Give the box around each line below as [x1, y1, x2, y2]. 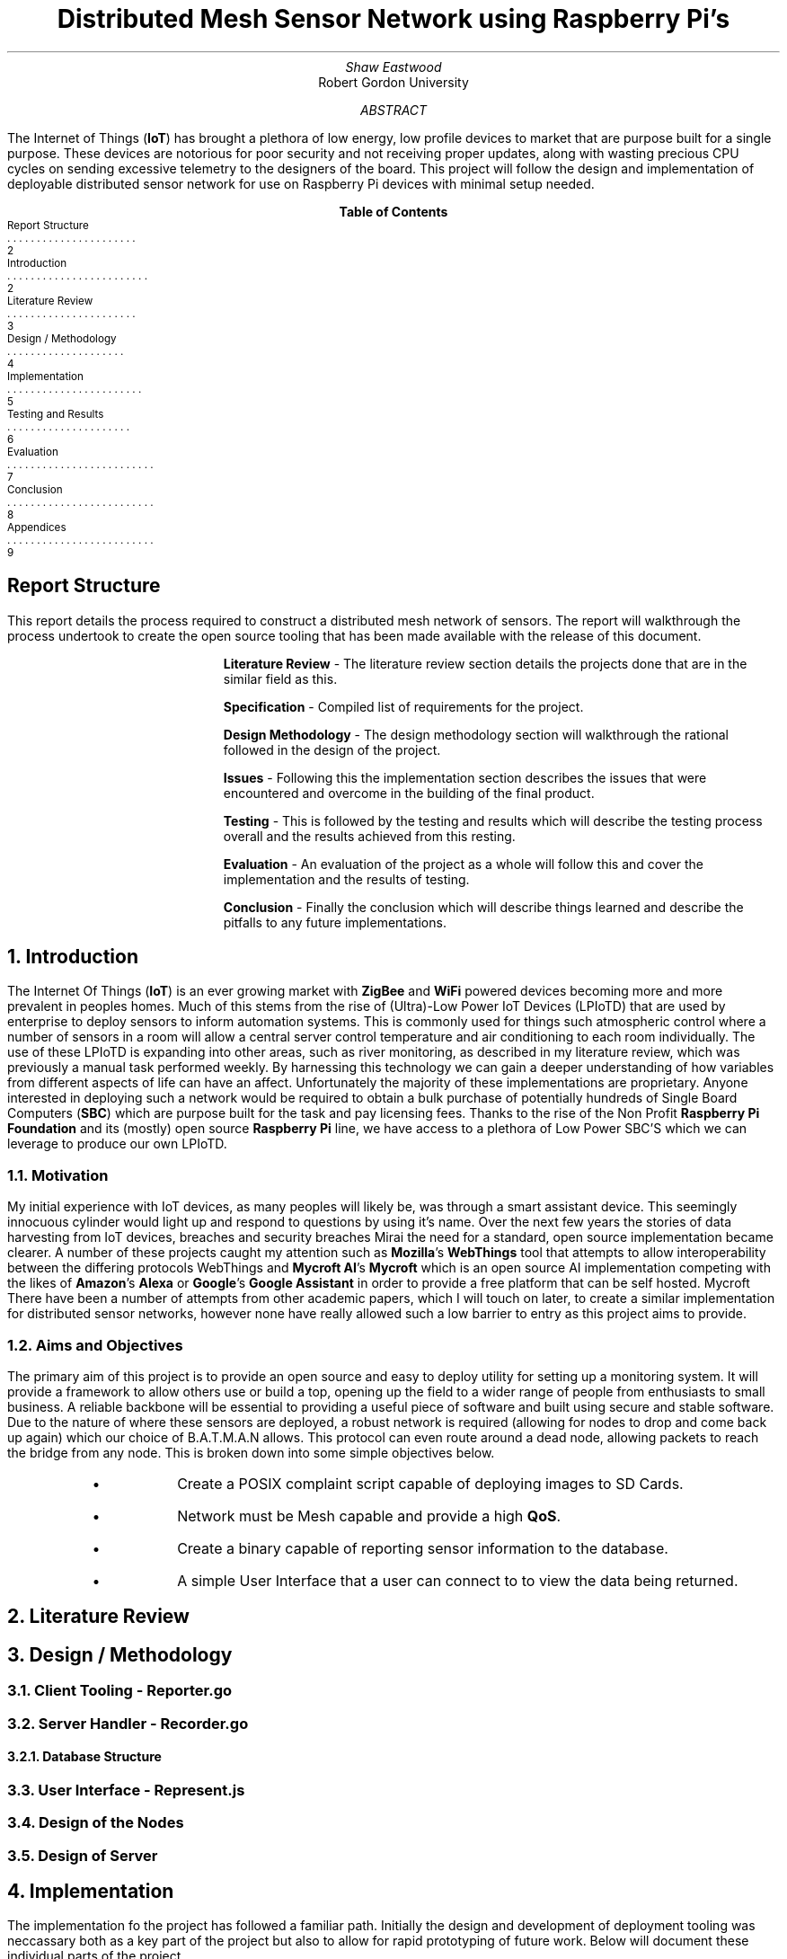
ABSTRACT [359, 102, 428, 118]
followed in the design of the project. [223, 741, 441, 758]
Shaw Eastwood [345, 58, 442, 75]
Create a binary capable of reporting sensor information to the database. [177, 1538, 668, 1557]
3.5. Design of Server [7, 1846, 158, 1865]
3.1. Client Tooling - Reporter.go [7, 1681, 233, 1700]
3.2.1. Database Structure [7, 1749, 162, 1765]
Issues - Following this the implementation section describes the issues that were [223, 769, 707, 785]
